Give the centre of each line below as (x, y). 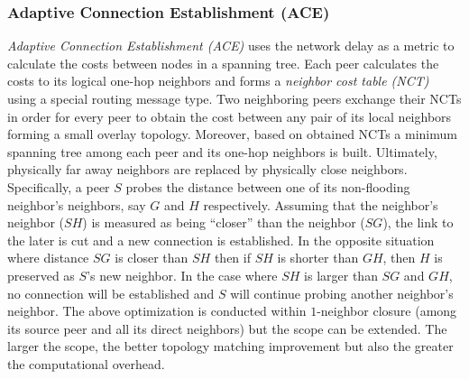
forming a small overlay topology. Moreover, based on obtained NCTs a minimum (232, 134)
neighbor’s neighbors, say (77, 204)
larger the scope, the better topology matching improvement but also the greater (230, 346)
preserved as (41, 275)
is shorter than (318, 258)
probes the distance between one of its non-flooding (268, 186)
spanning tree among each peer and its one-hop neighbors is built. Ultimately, (222, 151)
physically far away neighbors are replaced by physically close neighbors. (207, 169)
